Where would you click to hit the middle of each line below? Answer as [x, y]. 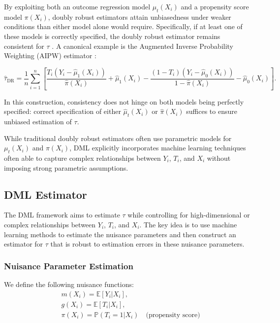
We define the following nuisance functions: [69, 284]
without [219, 158]
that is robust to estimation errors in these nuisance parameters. [147, 244]
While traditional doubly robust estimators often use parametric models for [118, 138]
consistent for [24, 46]
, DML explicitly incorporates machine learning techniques [158, 148]
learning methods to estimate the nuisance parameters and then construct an [120, 234]
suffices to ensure [212, 111]
